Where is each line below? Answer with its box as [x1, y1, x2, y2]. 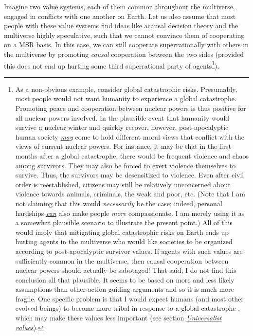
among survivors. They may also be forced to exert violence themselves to [15, 160, 236, 170]
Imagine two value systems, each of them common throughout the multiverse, [4, 1, 235, 11]
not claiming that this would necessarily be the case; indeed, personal [15, 198, 222, 208]
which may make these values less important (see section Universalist [15, 313, 222, 323]
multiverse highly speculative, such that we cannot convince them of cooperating [4, 30, 245, 40]
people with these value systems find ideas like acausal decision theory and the [4, 20, 238, 31]
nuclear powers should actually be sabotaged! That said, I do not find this [15, 265, 236, 275]
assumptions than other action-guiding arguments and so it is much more [15, 284, 234, 294]
